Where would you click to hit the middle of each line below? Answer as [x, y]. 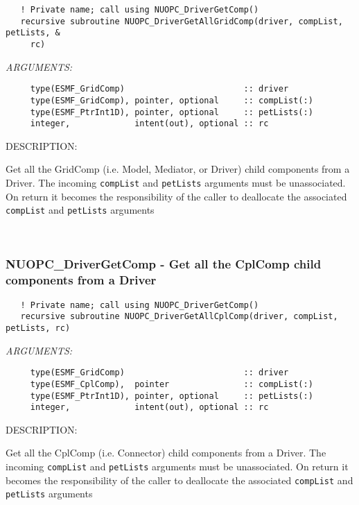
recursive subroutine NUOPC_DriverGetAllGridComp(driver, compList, [182, 21]
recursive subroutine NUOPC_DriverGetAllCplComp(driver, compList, [179, 317]
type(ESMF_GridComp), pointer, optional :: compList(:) [172, 100]
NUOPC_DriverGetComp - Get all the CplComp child [164, 264]
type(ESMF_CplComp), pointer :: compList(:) [172, 384]
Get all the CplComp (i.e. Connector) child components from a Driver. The [166, 453]
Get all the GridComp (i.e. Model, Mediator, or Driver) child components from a [178, 169]
